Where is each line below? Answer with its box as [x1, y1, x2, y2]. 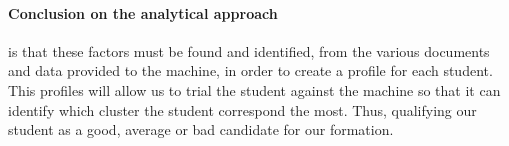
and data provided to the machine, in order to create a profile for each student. [8, 60, 493, 81]
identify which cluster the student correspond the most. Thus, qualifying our [8, 99, 477, 120]
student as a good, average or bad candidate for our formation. [8, 119, 394, 140]
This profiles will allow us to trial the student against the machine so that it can [8, 79, 501, 100]
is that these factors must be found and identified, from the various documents [8, 40, 490, 61]
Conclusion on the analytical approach [8, 2, 278, 23]
